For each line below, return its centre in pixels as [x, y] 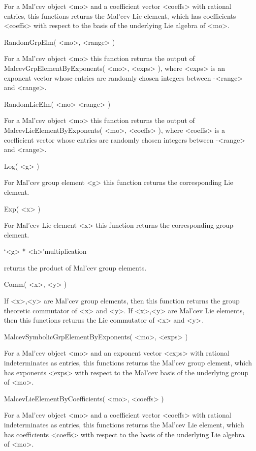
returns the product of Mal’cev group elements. [75, 267]
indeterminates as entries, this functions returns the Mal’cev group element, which [128, 363]
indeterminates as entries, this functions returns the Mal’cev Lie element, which [124, 424]
